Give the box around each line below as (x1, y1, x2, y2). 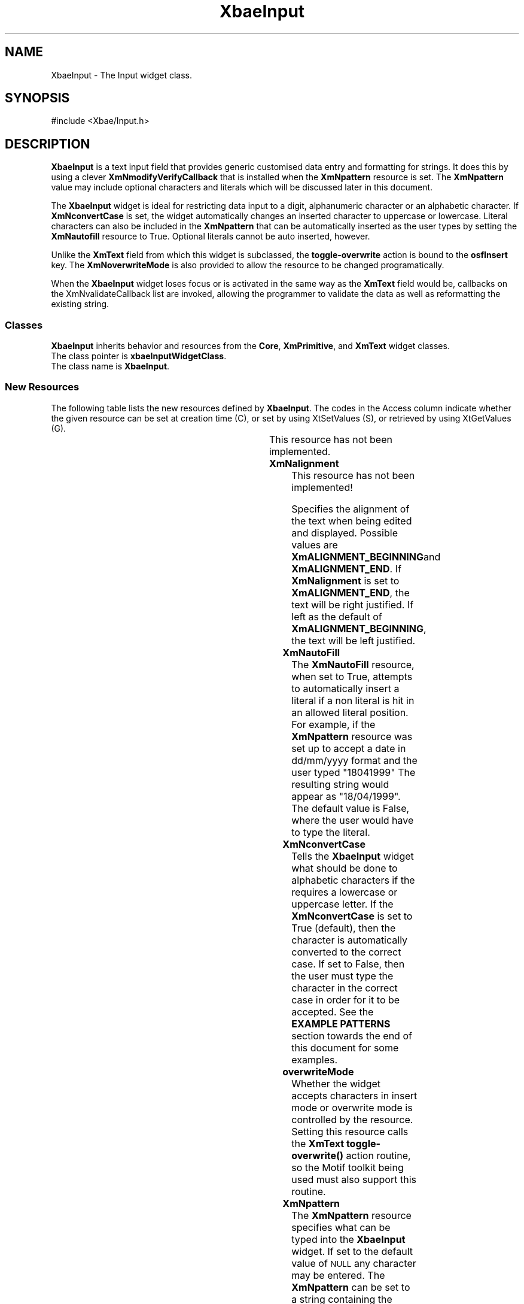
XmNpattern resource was (291, 730, 413, 742)
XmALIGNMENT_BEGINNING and (291, 550, 441, 563)
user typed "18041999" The (291, 766, 416, 778)
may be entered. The (291, 1269, 385, 1281)
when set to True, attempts (291, 670, 413, 683)
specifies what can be (291, 1221, 391, 1233)
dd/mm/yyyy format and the (291, 754, 418, 766)
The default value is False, (291, 802, 410, 814)
